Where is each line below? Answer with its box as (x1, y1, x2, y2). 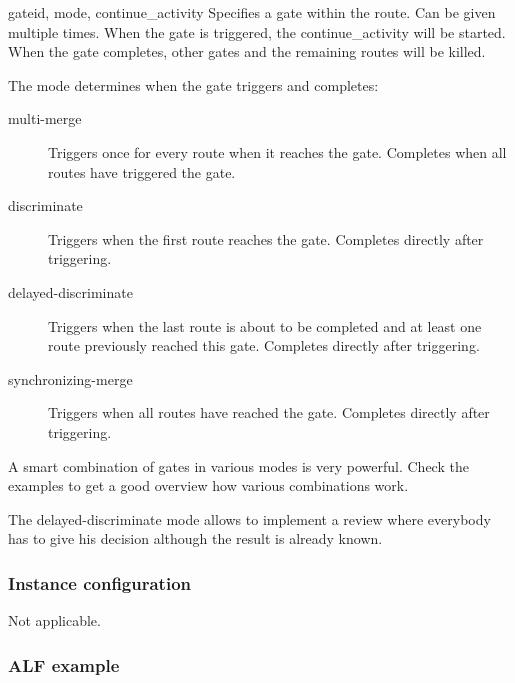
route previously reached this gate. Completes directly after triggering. (48, 335, 480, 356)
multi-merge (8, 108, 82, 129)
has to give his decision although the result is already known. (8, 528, 383, 549)
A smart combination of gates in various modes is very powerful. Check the (8, 455, 469, 476)
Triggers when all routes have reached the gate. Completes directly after (48, 402, 490, 423)
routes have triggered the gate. (48, 161, 236, 182)
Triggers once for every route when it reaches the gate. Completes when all (48, 141, 507, 162)
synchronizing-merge (8, 368, 133, 389)
